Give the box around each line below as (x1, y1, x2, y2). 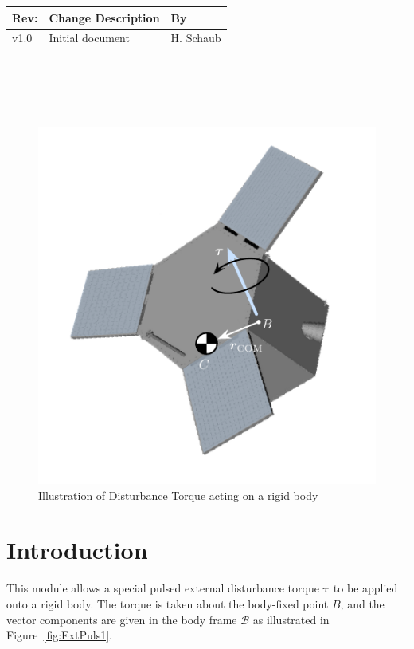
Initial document (49, 29, 130, 46)
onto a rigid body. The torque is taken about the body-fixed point (6, 595, 329, 612)
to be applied (333, 580, 398, 596)
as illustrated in (252, 611, 330, 627)
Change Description (49, 9, 160, 26)
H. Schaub (170, 29, 221, 46)
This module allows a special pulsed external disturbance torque (6, 580, 319, 596)
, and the (340, 595, 385, 612)
